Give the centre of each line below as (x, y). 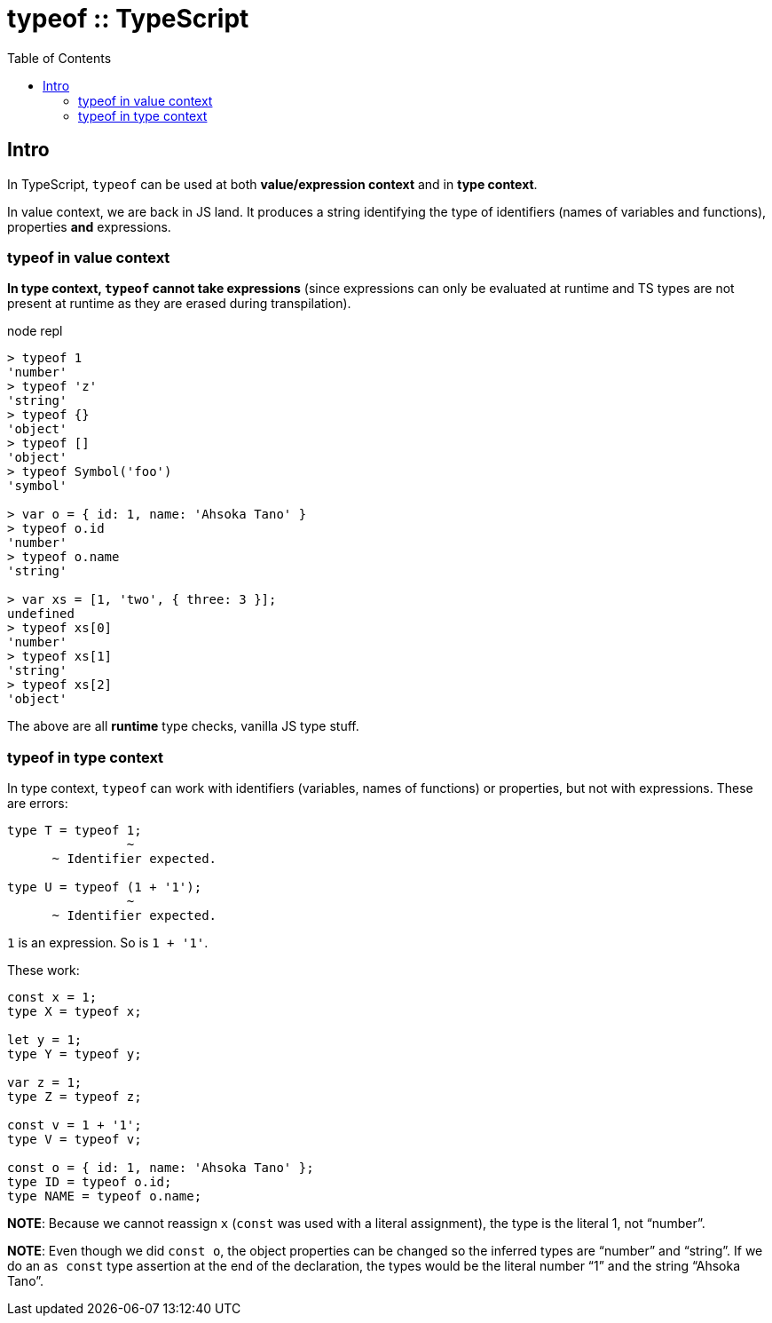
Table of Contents (59, 58)
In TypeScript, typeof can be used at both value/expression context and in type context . (272, 184)
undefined (41, 614)
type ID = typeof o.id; (90, 1182)
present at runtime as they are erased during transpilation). (179, 304)
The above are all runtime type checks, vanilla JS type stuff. (183, 726)
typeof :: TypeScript (128, 19)
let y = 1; (45, 1040)
